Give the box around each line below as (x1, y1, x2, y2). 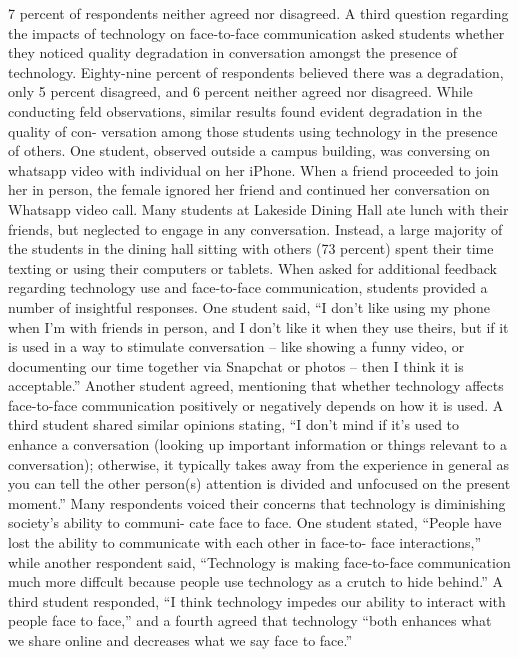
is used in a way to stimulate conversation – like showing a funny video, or (8, 336, 465, 357)
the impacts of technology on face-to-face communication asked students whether (8, 22, 505, 43)
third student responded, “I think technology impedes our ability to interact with (8, 590, 506, 611)
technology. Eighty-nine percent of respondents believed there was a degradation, (8, 61, 504, 82)
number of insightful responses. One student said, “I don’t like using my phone (8, 296, 491, 317)
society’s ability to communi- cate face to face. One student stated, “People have (8, 512, 502, 533)
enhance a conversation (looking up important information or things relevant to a (8, 434, 507, 455)
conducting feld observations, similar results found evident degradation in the (8, 100, 482, 121)
